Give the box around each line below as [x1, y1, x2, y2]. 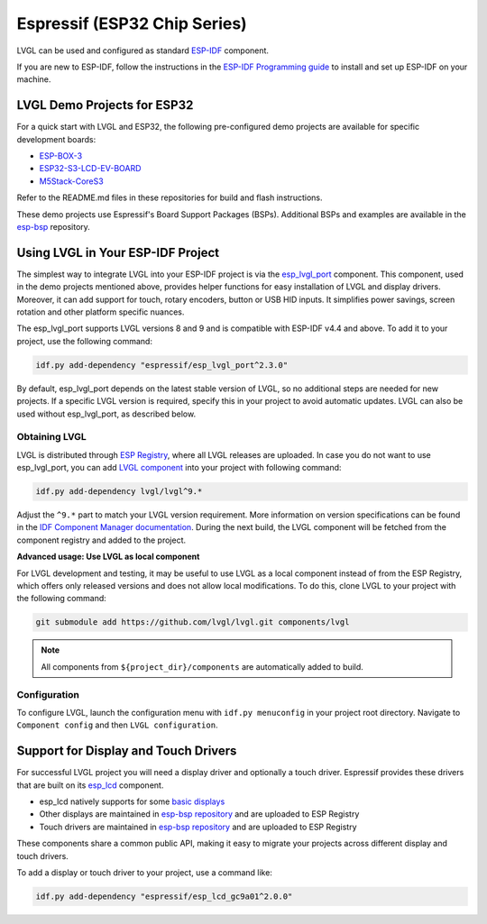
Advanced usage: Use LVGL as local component [16, 551, 200, 563]
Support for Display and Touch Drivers [16, 744, 237, 759]
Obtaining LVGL [16, 431, 87, 444]
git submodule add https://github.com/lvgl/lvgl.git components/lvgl [35, 618, 350, 627]
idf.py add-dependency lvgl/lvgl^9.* [35, 487, 203, 497]
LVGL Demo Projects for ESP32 [16, 97, 194, 113]
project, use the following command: [16, 335, 153, 346]
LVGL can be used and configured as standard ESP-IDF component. [16, 45, 270, 56]
